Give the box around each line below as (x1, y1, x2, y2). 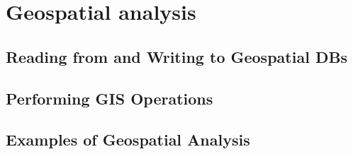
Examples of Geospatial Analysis (6, 129, 250, 150)
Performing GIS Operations (6, 87, 213, 109)
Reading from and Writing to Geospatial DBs (6, 45, 348, 67)
